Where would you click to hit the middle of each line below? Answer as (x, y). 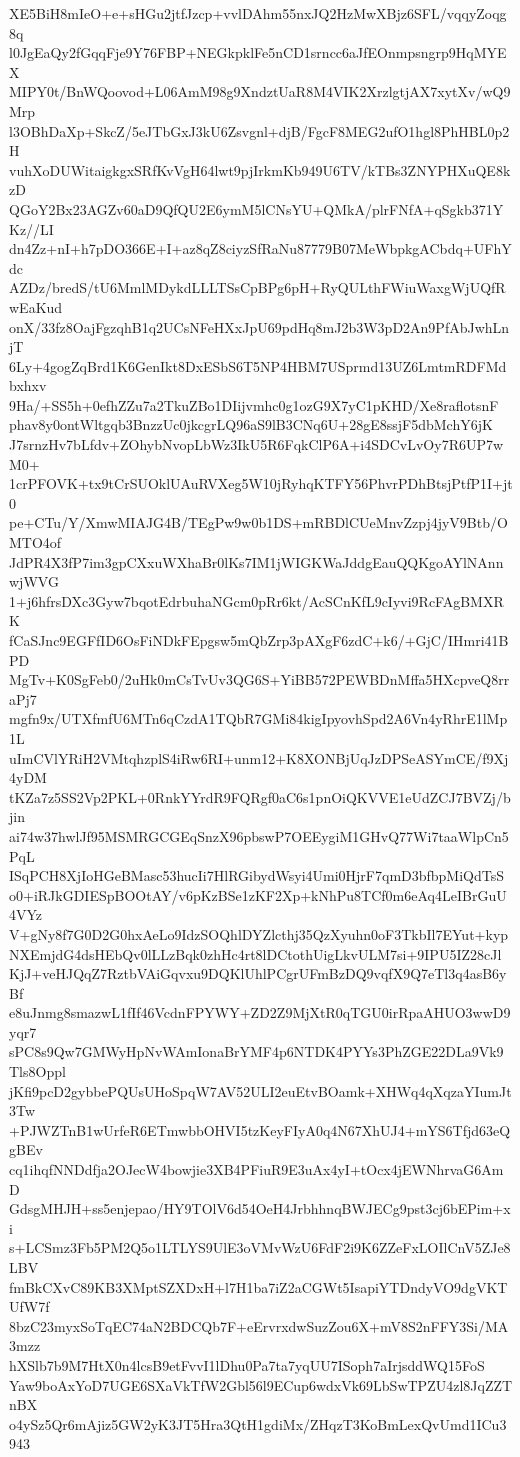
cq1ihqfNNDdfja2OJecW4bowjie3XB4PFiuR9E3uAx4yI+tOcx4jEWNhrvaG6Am (256, 1169)
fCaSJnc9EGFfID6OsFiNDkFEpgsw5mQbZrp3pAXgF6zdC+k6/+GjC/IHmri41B (259, 640)
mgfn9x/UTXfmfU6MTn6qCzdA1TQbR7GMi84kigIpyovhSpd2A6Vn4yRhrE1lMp (258, 718)
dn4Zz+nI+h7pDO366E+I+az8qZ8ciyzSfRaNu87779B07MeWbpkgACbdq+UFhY (260, 248)
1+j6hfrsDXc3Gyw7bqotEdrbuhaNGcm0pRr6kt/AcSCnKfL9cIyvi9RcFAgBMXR (256, 600)
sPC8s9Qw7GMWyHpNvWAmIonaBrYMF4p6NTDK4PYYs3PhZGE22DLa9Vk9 (256, 1051)
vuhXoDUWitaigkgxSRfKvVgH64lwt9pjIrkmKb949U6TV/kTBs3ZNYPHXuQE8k (260, 169)
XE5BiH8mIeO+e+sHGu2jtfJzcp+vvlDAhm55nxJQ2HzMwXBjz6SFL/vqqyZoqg (258, 13)
